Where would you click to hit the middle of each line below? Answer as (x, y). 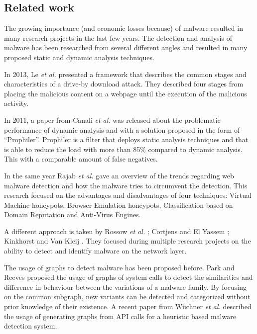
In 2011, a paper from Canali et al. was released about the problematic (112, 120)
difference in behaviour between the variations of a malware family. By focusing (126, 287)
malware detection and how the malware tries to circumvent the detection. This (126, 185)
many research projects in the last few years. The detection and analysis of (118, 38)
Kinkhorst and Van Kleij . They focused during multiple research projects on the (128, 241)
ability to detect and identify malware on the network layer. (95, 251)
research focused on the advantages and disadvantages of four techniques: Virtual (128, 195)
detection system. (31, 326)
